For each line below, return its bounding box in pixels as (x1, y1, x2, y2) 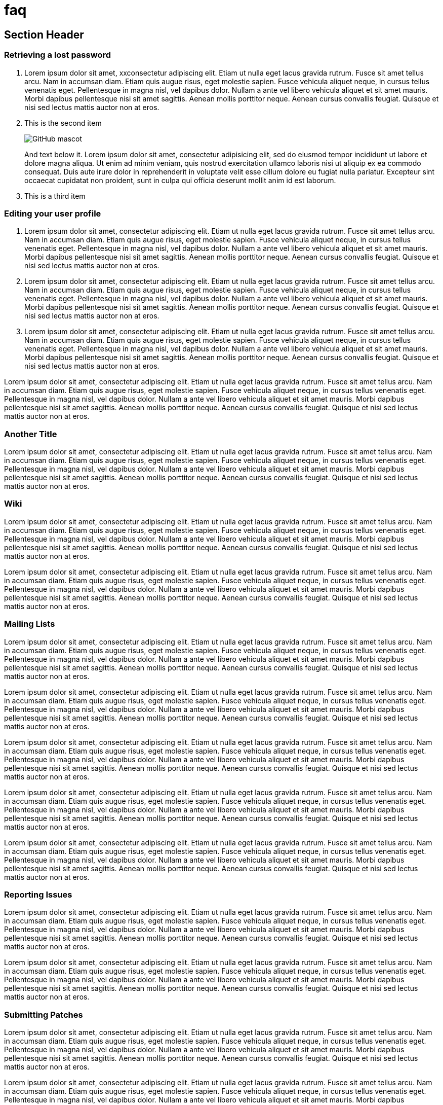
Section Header (4, 28, 84, 41)
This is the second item (24, 118, 102, 127)
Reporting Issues (4, 889, 72, 900)
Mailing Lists (4, 619, 55, 629)
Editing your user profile (4, 208, 101, 219)
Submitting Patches (4, 1009, 83, 1020)
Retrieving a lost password (4, 50, 111, 60)
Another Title (4, 429, 57, 439)
